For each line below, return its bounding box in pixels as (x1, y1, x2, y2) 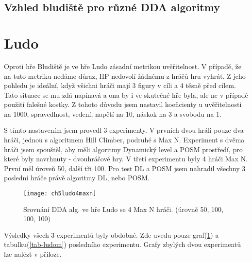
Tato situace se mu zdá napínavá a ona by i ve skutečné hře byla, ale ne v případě (4, 89, 248, 100)
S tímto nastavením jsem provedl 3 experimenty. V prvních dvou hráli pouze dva (4, 125, 244, 135)
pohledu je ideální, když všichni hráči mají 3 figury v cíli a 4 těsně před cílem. (4, 80, 236, 90)
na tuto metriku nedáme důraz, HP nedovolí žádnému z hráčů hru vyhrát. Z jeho (4, 70, 246, 81)
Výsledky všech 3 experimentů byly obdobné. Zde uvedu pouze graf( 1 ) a (4, 229, 219, 240)
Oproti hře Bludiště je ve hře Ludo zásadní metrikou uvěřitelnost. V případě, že (4, 61, 241, 71)
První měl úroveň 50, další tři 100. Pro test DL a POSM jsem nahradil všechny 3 (4, 163, 246, 173)
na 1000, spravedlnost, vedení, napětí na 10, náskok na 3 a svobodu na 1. (4, 108, 221, 119)
